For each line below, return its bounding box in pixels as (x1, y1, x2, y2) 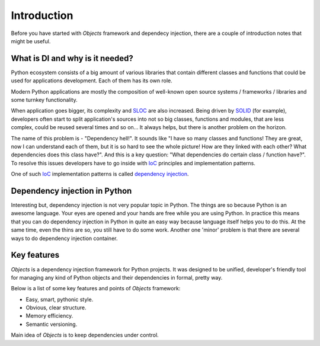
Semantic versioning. (25, 321, 78, 328)
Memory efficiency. (25, 312, 73, 319)
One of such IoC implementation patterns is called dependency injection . (11, 171, 189, 178)
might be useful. (11, 37, 51, 44)
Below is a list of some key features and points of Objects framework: (11, 285, 181, 292)
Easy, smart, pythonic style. (25, 296, 94, 303)
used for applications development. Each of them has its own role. (11, 77, 172, 84)
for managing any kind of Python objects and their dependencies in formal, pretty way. (11, 274, 223, 281)
